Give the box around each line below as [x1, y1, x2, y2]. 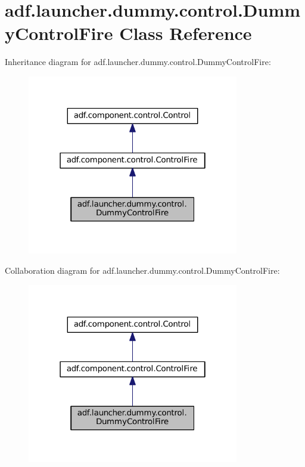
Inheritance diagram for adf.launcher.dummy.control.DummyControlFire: [5, 55, 271, 68]
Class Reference [119, 21, 252, 45]
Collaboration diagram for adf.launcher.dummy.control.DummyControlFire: [5, 264, 280, 276]
